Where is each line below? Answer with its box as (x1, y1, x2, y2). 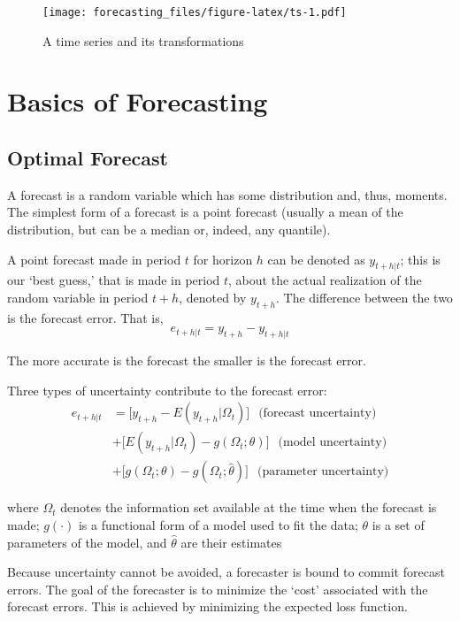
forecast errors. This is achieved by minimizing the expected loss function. (7, 597, 408, 616)
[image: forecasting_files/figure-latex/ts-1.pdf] (42, 6, 347, 19)
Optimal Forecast (7, 144, 168, 172)
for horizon (193, 249, 253, 268)
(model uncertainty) (278, 436, 387, 449)
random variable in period (7, 288, 149, 306)
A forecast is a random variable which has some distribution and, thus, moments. (7, 185, 448, 203)
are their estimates (180, 533, 282, 551)
